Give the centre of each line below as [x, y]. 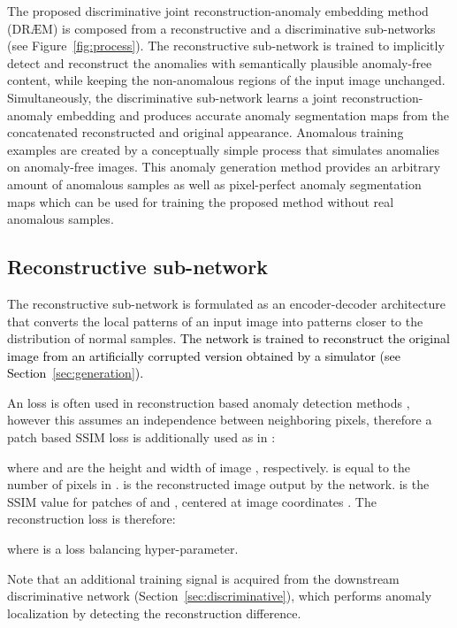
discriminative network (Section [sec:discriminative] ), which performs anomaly [220, 596]
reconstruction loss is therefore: [91, 519]
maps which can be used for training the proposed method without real [201, 201]
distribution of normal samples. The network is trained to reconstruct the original [228, 338]
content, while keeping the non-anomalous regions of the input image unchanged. [226, 80]
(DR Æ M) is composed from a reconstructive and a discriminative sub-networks [221, 28]
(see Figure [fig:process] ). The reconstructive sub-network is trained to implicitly [226, 46]
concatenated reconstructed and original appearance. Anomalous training [206, 132]
